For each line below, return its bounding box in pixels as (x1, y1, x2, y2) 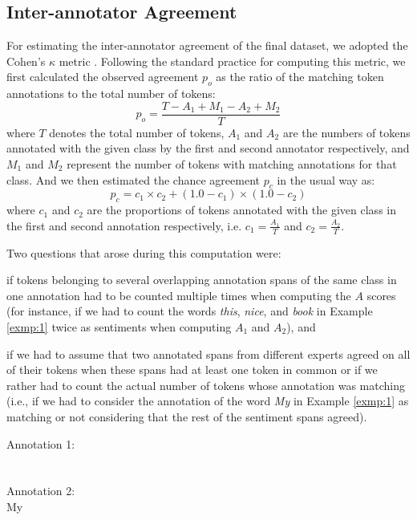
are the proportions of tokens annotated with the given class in (87, 201, 396, 218)
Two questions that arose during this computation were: (6, 244, 281, 261)
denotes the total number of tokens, (49, 124, 225, 140)
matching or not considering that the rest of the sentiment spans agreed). (6, 408, 367, 425)
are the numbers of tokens (282, 124, 411, 140)
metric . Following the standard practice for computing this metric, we (59, 52, 406, 69)
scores (366, 286, 396, 303)
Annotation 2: (6, 482, 75, 499)
